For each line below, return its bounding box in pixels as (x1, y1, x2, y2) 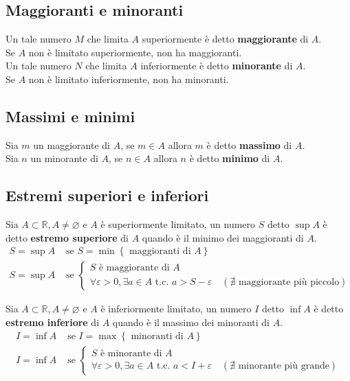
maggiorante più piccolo (238, 277, 340, 287)
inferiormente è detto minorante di (140, 58, 293, 73)
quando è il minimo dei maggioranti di (142, 230, 304, 244)
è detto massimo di (206, 137, 292, 152)
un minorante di (30, 151, 98, 165)
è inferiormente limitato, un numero (100, 301, 252, 316)
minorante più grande (238, 360, 329, 371)
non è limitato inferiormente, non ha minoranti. (28, 71, 229, 86)
